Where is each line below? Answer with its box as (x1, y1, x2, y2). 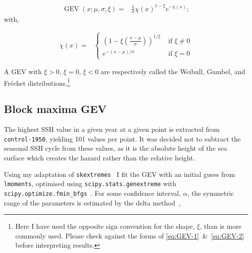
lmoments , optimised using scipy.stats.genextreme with (4, 178, 176, 189)
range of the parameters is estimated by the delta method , (4, 197, 181, 207)
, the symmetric (187, 188, 234, 198)
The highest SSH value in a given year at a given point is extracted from (4, 124, 220, 134)
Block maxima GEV (4, 101, 107, 116)
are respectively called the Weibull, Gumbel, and (100, 66, 246, 77)
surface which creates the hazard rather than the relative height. (4, 153, 195, 163)
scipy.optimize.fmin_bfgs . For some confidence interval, (4, 188, 181, 198)
